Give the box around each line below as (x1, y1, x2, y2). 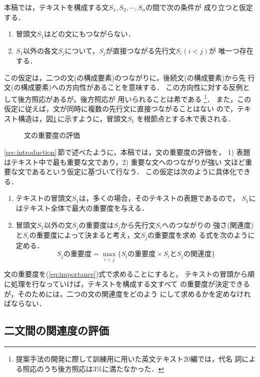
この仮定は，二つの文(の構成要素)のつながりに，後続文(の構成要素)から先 (4, 72, 246, 82)
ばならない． (4, 298, 46, 309)
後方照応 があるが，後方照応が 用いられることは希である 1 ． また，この (17, 92, 251, 104)
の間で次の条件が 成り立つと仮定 (145, 2, 253, 12)
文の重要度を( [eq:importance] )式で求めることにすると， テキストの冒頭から (4, 269, 247, 279)
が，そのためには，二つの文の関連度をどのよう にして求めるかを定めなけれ (4, 288, 251, 299)
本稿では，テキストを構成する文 (4, 2, 109, 12)
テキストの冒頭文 (15, 193, 72, 203)
